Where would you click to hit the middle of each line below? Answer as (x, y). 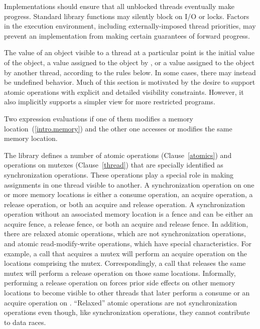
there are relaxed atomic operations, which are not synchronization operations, (125, 233)
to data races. (25, 322)
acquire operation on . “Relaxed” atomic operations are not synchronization (121, 302)
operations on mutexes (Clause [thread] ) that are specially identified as (114, 165)
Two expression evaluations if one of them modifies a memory (99, 118)
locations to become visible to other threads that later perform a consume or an (127, 293)
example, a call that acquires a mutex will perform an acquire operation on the (126, 253)
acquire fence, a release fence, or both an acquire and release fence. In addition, (126, 223)
